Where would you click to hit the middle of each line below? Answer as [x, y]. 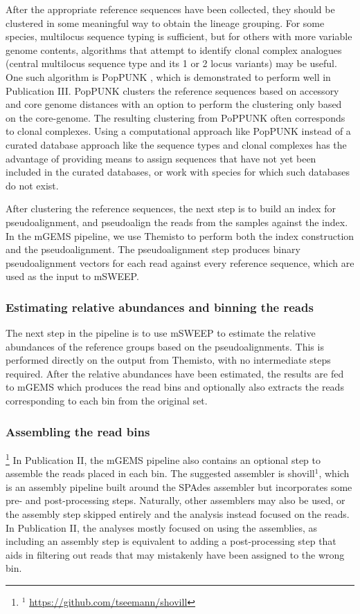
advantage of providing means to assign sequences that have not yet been [161, 158]
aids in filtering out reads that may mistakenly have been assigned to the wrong [175, 554]
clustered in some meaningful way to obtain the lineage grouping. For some [165, 22]
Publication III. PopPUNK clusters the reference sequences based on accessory [172, 90]
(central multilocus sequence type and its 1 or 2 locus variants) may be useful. [171, 63]
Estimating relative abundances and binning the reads [160, 307]
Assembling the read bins [78, 431]
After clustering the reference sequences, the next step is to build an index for [171, 208]
